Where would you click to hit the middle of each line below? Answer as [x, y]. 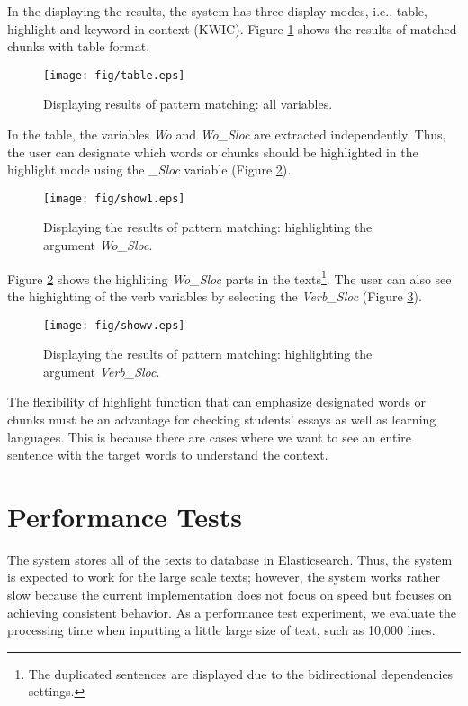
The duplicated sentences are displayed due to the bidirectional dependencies [241, 673]
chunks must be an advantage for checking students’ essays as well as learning [222, 419]
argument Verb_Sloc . [102, 371]
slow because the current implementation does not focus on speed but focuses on [229, 595]
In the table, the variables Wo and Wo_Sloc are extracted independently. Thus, [227, 134]
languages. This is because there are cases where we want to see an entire [209, 437]
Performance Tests [125, 516]
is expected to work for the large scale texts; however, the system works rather [224, 577]
